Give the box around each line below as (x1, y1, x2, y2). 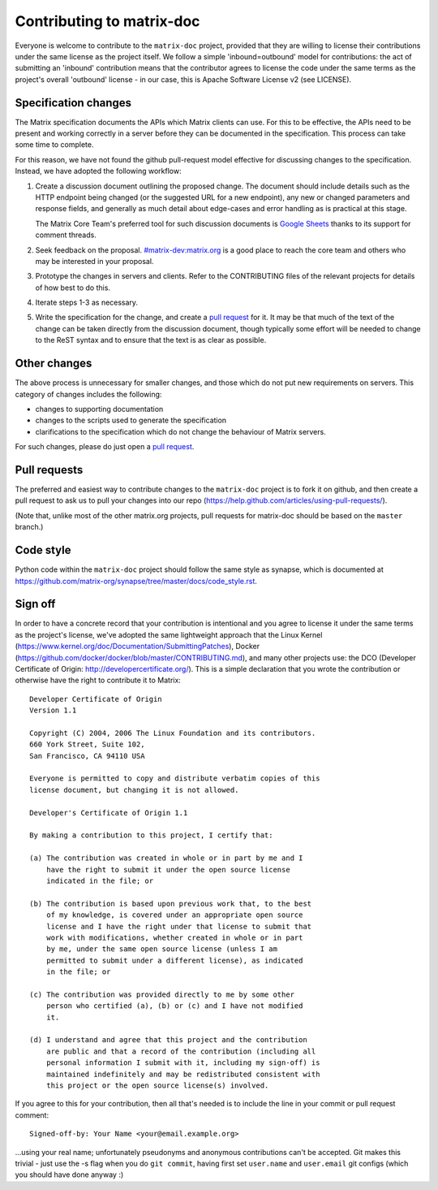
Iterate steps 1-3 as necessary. (35, 297, 138, 308)
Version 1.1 (29, 706, 77, 715)
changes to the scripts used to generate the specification (35, 415, 227, 426)
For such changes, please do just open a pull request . (15, 442, 195, 452)
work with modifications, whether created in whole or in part (45, 933, 303, 942)
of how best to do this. (35, 283, 111, 292)
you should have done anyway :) (15, 1170, 124, 1179)
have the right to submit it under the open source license (45, 865, 291, 874)
